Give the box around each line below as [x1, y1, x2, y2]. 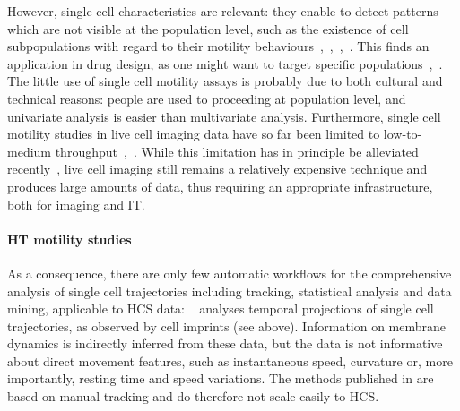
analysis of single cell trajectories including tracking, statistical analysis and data [7, 281, 452, 300]
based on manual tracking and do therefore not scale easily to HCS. [7, 387, 379, 406]
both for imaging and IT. [7, 194, 145, 213]
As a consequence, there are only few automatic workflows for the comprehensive [7, 263, 452, 282]
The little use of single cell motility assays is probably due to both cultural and [7, 72, 443, 90]
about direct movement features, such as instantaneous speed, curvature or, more [7, 351, 453, 370]
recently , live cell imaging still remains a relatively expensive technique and [7, 159, 428, 178]
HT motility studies [7, 229, 132, 248]
